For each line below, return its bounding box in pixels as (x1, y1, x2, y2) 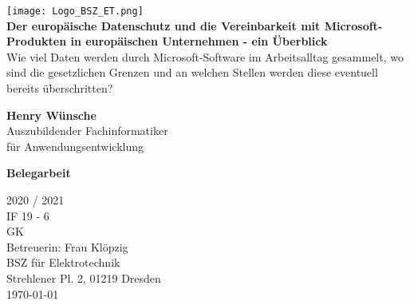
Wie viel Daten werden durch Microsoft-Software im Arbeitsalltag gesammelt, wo (6, 48, 404, 65)
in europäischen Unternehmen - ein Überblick (70, 33, 328, 50)
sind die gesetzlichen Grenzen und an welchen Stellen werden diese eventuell (6, 64, 378, 81)
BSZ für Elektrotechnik (6, 254, 120, 271)
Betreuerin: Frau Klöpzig (6, 238, 128, 255)
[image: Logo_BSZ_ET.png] (6, 6, 144, 17)
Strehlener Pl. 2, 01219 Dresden (6, 269, 161, 286)
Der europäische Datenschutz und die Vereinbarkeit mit (6, 17, 321, 34)
